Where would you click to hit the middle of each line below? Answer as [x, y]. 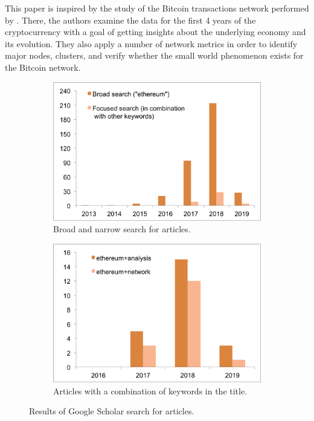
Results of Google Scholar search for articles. [112, 411]
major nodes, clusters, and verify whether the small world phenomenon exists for [154, 55]
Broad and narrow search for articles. [122, 229]
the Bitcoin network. [43, 67]
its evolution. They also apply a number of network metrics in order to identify [151, 43]
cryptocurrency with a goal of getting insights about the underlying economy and [155, 32]
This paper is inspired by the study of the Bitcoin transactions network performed [157, 8]
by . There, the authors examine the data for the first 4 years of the [130, 20]
